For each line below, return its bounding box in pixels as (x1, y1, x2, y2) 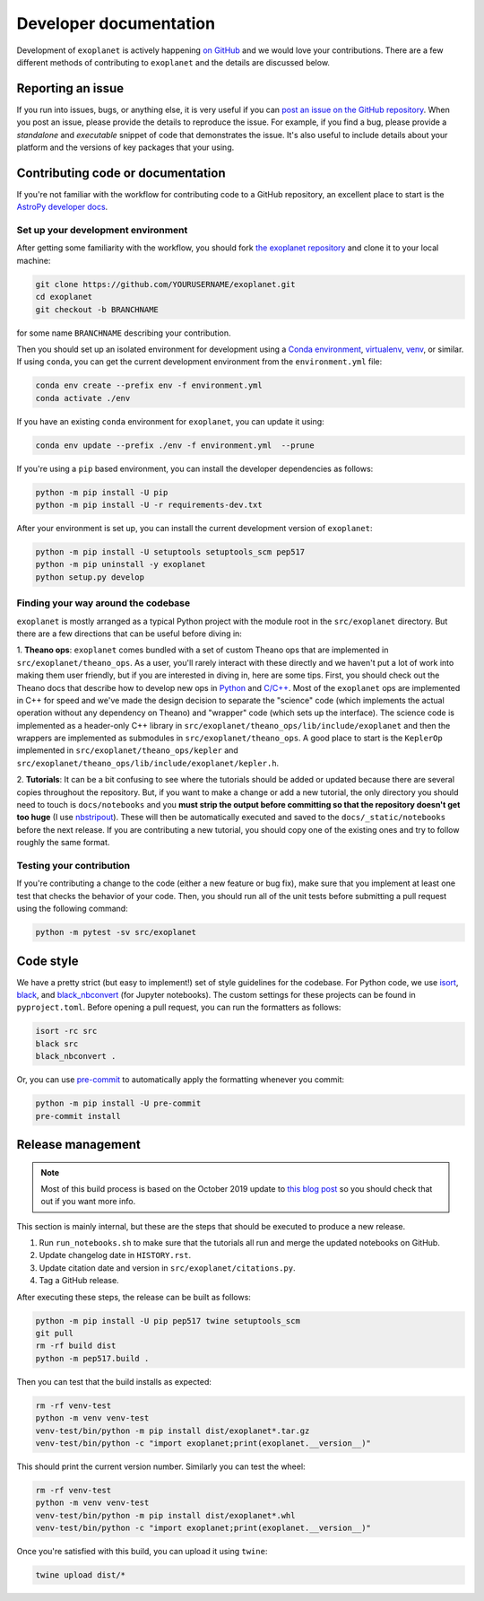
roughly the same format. (16, 837, 110, 848)
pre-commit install (35, 1111, 121, 1121)
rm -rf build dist (35, 1341, 117, 1351)
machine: (16, 255, 51, 266)
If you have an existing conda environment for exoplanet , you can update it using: (16, 416, 324, 426)
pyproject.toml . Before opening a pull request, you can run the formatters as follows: (16, 1002, 341, 1013)
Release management (16, 1136, 141, 1152)
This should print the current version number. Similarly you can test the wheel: (16, 1461, 306, 1472)
